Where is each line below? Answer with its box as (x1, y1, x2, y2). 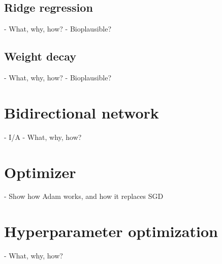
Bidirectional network (4, 102, 159, 123)
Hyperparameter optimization (4, 221, 218, 242)
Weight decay (4, 48, 77, 64)
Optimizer (4, 161, 76, 182)
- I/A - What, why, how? (4, 131, 82, 142)
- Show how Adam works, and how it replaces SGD (4, 191, 164, 201)
